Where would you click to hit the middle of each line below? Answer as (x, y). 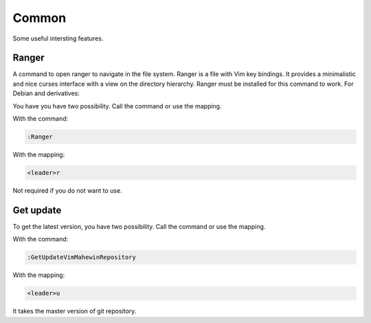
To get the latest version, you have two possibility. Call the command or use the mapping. (139, 226)
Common (40, 18)
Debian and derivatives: (46, 93)
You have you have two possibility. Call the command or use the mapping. (117, 106)
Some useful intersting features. (58, 38)
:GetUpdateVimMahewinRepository (82, 258)
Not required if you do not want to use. (68, 190)
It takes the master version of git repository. (75, 311)
